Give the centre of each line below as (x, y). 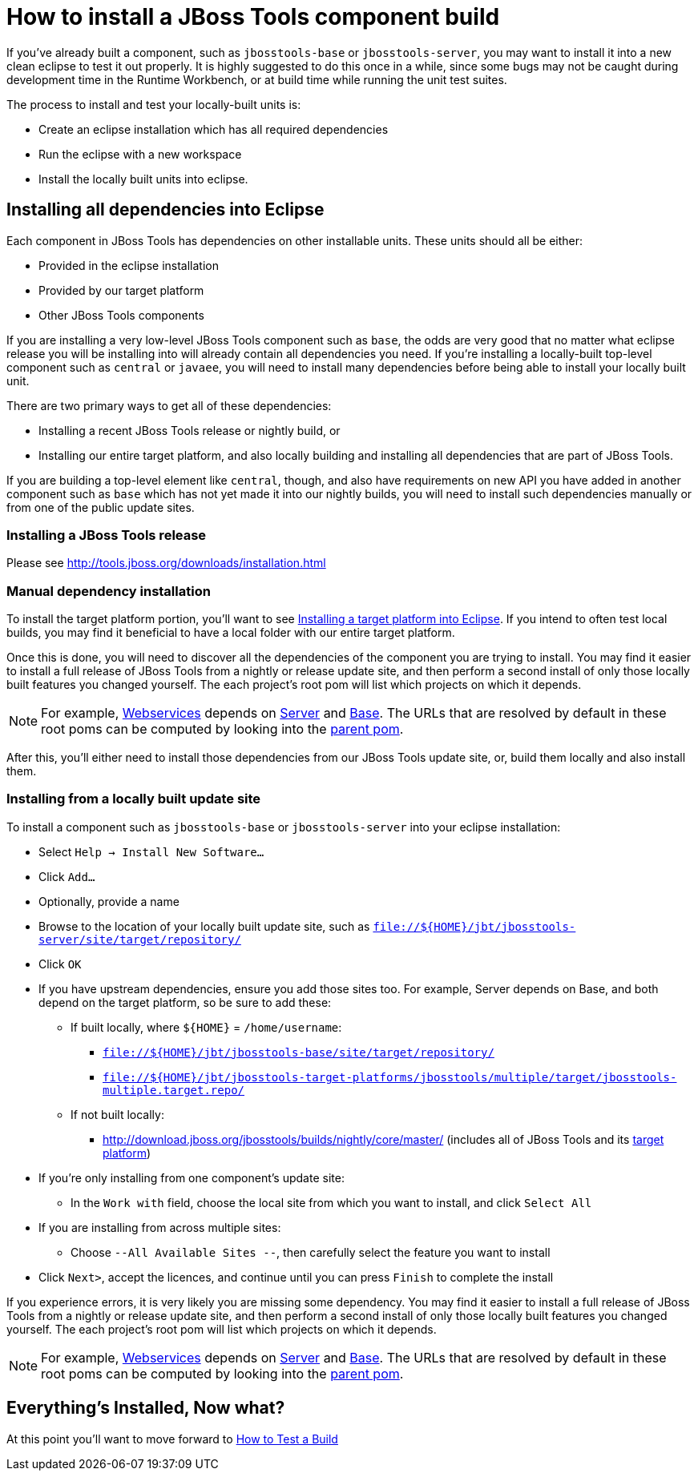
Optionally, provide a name (109, 901)
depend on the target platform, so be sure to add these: (185, 1002)
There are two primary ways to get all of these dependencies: (169, 405)
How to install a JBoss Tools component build (253, 17)
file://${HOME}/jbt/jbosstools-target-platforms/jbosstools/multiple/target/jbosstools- (390, 1077)
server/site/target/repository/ (140, 939)
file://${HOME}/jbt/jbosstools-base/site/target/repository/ (299, 1052)
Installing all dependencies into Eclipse (165, 210)
